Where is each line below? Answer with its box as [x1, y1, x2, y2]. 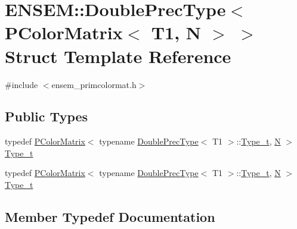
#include [5, 78, 38, 90]
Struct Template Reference [5, 43, 231, 68]
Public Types [5, 107, 88, 126]
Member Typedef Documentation [5, 208, 215, 226]
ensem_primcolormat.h [51, 78, 137, 90]
